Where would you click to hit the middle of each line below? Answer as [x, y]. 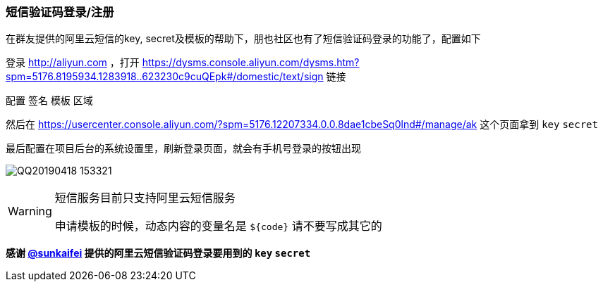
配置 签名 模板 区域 [49, 101]
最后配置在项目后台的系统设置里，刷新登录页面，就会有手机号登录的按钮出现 [183, 148]
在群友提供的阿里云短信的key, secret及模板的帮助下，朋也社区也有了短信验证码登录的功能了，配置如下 [243, 39]
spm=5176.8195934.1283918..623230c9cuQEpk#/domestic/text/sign [165, 77]
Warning [30, 211]
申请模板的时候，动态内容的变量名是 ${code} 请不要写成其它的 [218, 226]
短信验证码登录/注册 [60, 12]
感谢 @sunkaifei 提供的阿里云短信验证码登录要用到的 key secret [158, 253]
